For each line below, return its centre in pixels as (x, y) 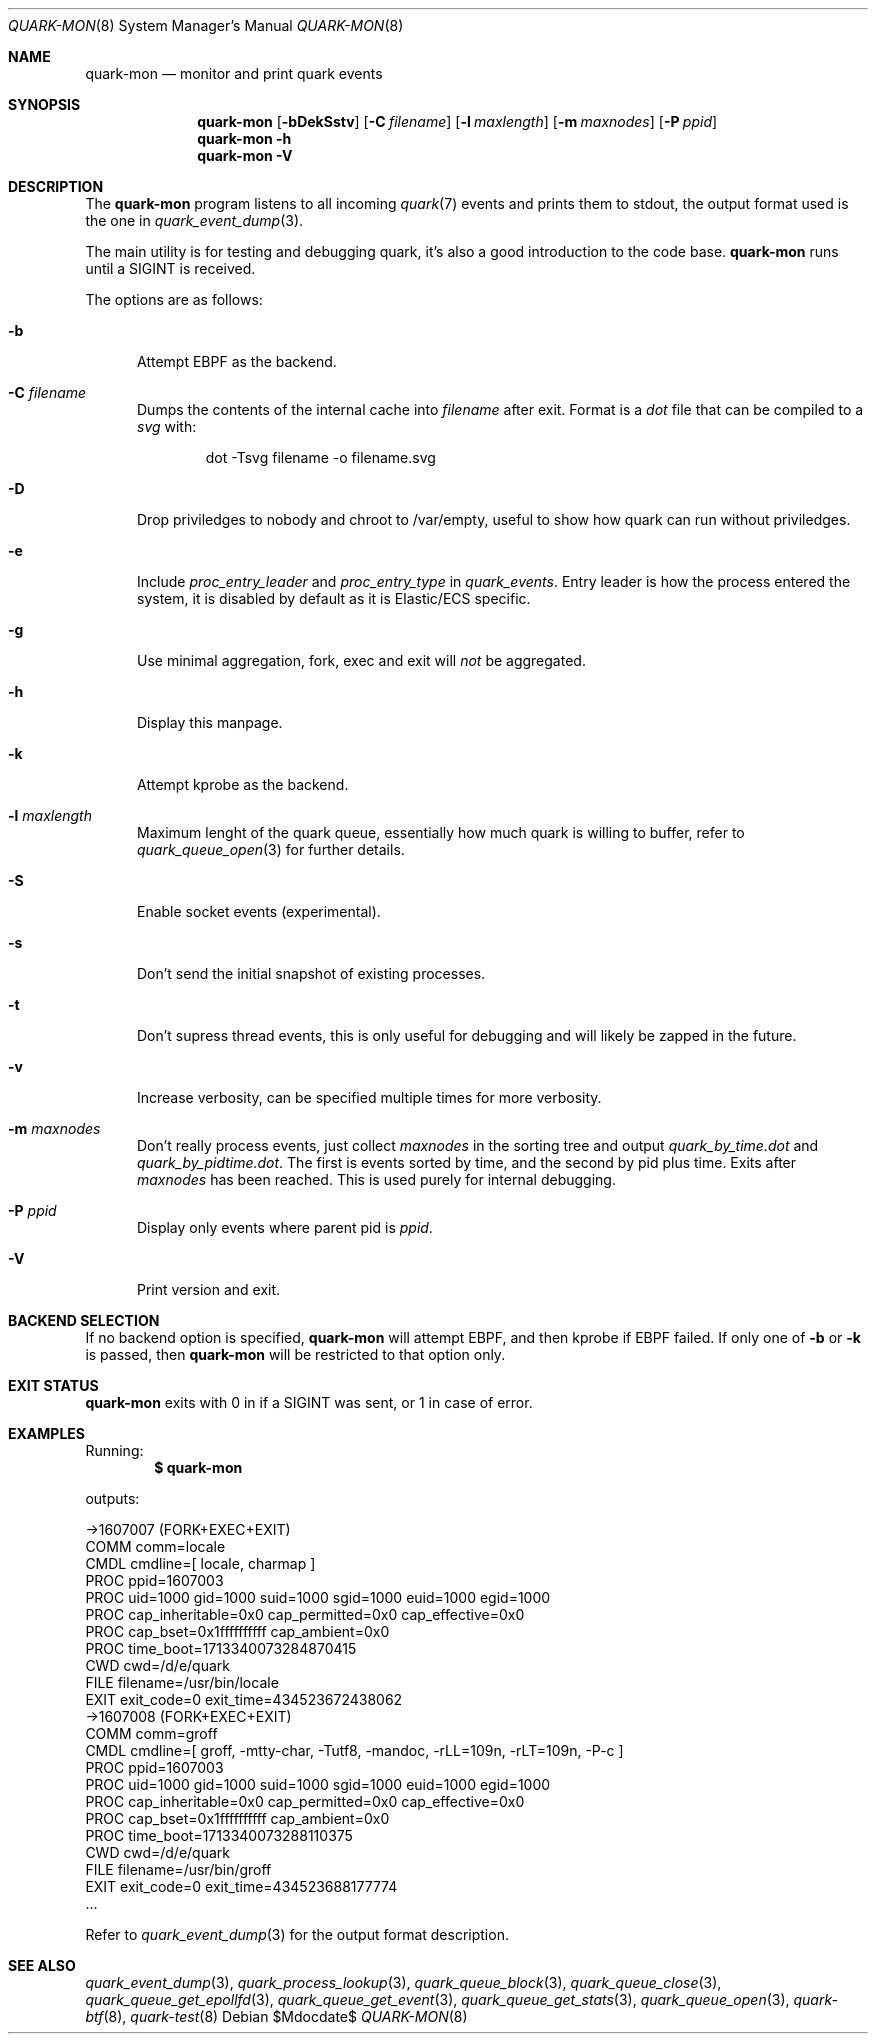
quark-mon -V (245, 155)
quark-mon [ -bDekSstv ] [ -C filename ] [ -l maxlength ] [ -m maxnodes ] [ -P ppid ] (457, 121)
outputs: (112, 1498)
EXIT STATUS (53, 1385)
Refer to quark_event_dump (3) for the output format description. (297, 1934)
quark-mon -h (244, 138)
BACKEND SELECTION (84, 1320)
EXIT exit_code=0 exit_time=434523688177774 (241, 1886)
